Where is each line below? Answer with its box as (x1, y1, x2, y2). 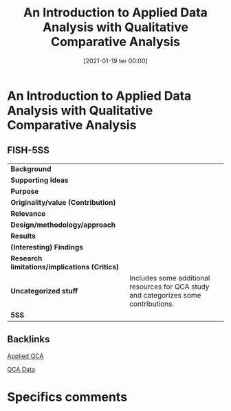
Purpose (10, 186, 39, 196)
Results (10, 231, 36, 241)
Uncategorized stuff (10, 286, 78, 296)
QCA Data (7, 365, 36, 373)
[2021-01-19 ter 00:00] (83, 56, 148, 65)
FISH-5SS (7, 144, 50, 156)
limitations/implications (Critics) (10, 262, 119, 271)
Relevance (10, 208, 46, 218)
